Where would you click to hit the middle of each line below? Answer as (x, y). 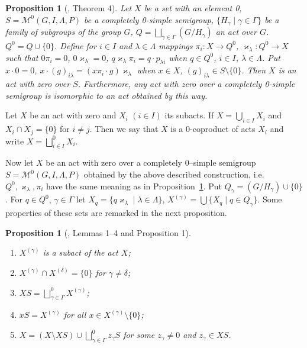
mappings (176, 45)
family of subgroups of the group (63, 32)
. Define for (75, 45)
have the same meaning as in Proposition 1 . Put (134, 186)
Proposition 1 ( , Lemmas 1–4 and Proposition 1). (98, 232)
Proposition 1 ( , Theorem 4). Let (69, 8)
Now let (20, 162)
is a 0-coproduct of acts (213, 129)
